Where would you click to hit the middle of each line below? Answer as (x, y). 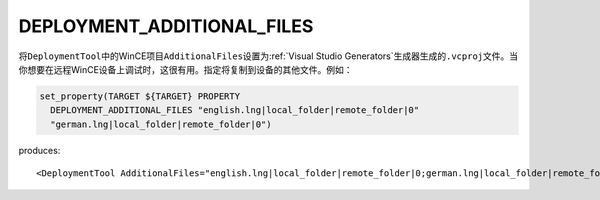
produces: (39, 150)
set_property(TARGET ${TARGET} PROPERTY (139, 96)
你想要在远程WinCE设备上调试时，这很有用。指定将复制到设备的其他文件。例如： (186, 69)
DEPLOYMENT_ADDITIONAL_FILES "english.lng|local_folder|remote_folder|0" (235, 110)
